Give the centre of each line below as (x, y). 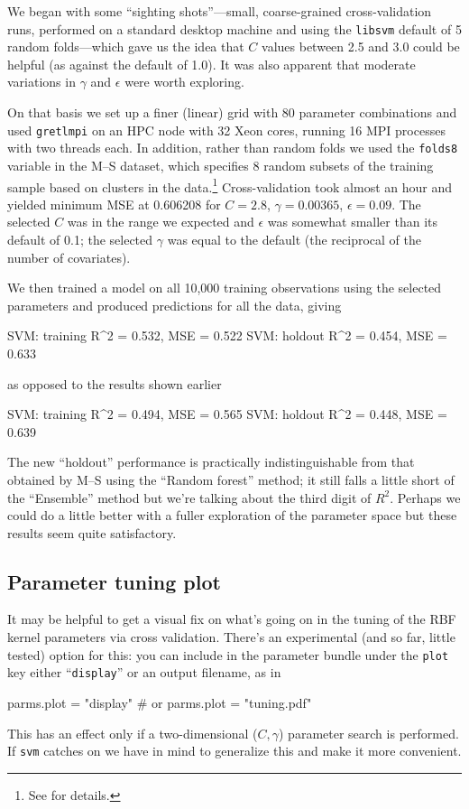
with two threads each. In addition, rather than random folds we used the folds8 (233, 148)
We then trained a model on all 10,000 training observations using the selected (225, 288)
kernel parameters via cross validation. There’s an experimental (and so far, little (231, 637)
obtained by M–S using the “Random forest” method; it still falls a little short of (231, 479)
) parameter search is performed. (369, 733)
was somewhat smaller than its (352, 222)
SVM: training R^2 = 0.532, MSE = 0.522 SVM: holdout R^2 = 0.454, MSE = (227, 335)
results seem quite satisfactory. (92, 532)
